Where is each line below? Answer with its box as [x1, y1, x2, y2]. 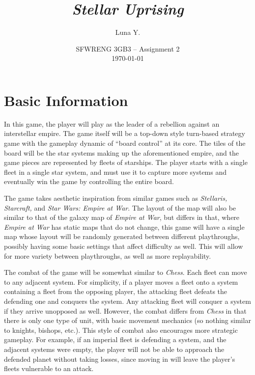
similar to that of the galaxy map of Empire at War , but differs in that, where [4, 212, 240, 222]
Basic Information [4, 90, 128, 110]
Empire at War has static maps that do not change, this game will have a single [4, 221, 245, 232]
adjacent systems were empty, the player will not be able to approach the [4, 344, 225, 354]
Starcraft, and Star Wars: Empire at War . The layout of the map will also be [4, 202, 236, 213]
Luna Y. [115, 27, 141, 37]
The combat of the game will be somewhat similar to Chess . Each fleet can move [4, 267, 247, 277]
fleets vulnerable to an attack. [4, 363, 94, 374]
